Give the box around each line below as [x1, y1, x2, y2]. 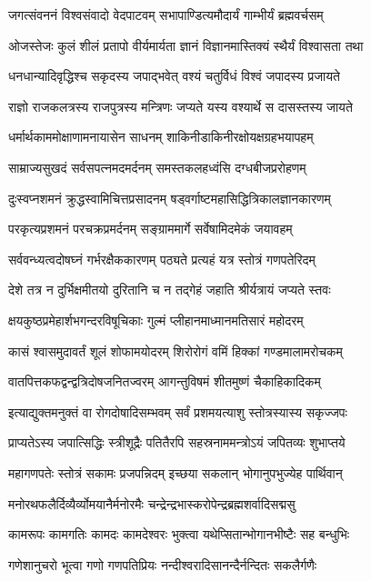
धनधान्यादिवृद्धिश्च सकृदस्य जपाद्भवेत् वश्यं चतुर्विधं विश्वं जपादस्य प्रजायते [8, 66, 340, 85]
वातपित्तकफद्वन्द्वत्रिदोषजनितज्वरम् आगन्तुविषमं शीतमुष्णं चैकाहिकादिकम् [8, 372, 321, 391]
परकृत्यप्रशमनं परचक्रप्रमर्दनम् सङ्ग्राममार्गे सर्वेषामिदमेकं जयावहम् [8, 219, 293, 238]
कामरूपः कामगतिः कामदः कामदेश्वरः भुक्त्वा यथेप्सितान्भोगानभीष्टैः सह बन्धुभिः [8, 525, 350, 544]
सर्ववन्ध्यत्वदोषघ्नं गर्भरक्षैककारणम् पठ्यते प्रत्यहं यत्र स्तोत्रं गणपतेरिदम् [8, 249, 316, 268]
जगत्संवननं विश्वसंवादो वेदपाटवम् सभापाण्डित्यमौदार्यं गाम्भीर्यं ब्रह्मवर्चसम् [8, 5, 324, 24]
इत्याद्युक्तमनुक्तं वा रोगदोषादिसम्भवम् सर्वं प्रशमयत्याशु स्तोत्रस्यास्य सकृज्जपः [8, 402, 347, 421]
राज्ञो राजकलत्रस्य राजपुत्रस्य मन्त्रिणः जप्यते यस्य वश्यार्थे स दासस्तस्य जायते [8, 96, 353, 115]
